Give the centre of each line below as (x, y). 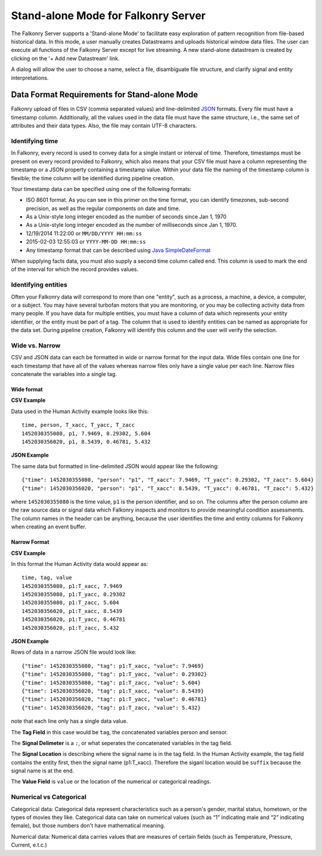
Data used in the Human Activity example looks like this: (80, 411)
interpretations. (30, 78)
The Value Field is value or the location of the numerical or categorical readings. (111, 781)
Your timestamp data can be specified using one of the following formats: (101, 189)
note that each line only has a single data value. (69, 721)
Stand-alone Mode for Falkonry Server (108, 16)
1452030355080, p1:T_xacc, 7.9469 (72, 586)
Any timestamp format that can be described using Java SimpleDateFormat (118, 250)
